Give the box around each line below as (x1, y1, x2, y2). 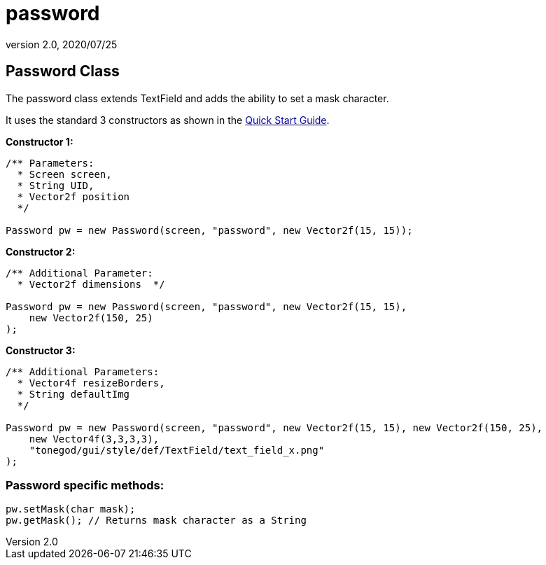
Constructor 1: (6, 135, 73, 148)
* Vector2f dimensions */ (17, 278, 165, 290)
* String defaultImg (17, 388, 130, 400)
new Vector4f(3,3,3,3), (29, 433, 160, 445)
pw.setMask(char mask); (6, 503, 136, 515)
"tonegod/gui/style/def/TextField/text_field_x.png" (29, 444, 325, 456)
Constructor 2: (6, 245, 76, 258)
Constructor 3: (6, 344, 76, 356)
